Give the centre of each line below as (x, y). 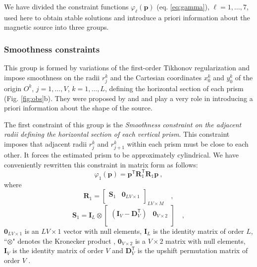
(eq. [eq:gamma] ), (183, 6)
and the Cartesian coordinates (156, 77)
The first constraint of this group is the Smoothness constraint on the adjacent (123, 124)
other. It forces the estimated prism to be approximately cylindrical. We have (122, 155)
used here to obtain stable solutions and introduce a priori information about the (127, 17)
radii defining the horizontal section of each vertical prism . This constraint (117, 134)
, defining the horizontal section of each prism (174, 88)
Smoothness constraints (52, 49)
